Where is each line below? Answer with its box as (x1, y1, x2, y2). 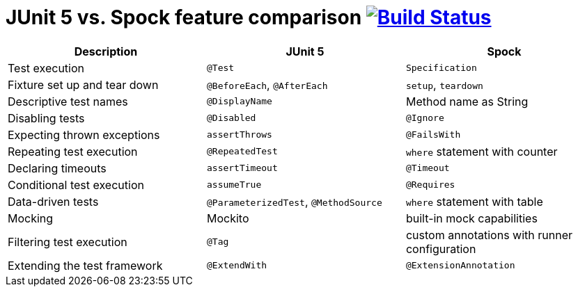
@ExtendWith (206, 260, 267, 271)
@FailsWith (405, 129, 461, 140)
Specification (405, 63, 477, 74)
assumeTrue (206, 179, 262, 190)
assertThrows (206, 129, 272, 140)
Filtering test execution (8, 234, 127, 249)
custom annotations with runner (405, 227, 572, 242)
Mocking (8, 211, 54, 225)
